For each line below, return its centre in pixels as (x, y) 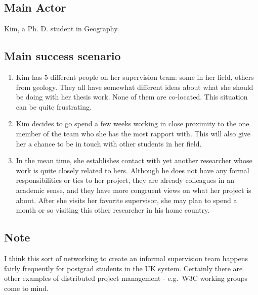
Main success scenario (62, 56)
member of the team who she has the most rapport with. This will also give (133, 133)
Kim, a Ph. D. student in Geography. (62, 29)
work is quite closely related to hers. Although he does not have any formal (133, 170)
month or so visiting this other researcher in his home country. (113, 210)
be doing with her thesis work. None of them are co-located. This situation (132, 97)
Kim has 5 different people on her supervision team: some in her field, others (135, 77)
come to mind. (26, 288)
